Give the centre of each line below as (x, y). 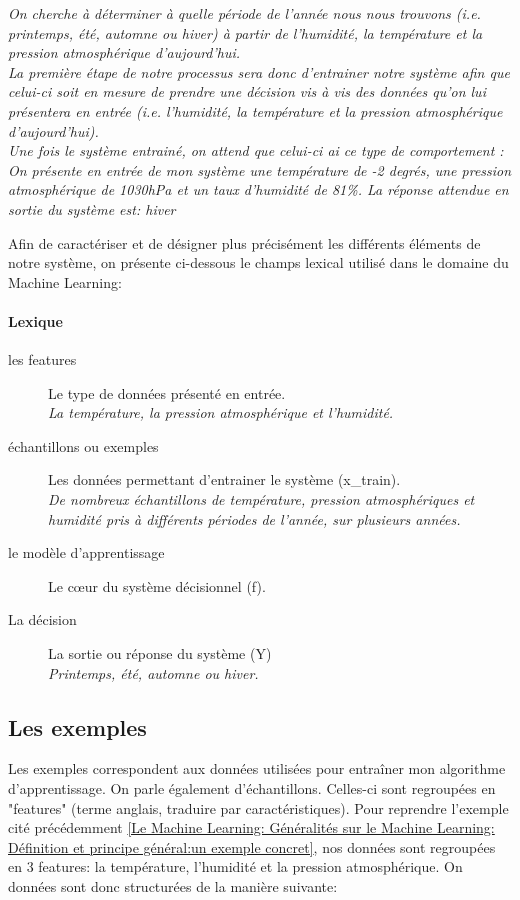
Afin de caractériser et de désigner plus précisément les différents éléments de (244, 242)
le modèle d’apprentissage (86, 552)
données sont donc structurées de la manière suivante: (173, 886)
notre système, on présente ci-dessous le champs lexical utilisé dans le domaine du (258, 262)
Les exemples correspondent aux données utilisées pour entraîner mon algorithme (257, 768)
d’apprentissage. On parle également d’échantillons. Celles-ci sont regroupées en (252, 788)
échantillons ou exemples (83, 445)
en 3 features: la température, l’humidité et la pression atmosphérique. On (235, 866)
